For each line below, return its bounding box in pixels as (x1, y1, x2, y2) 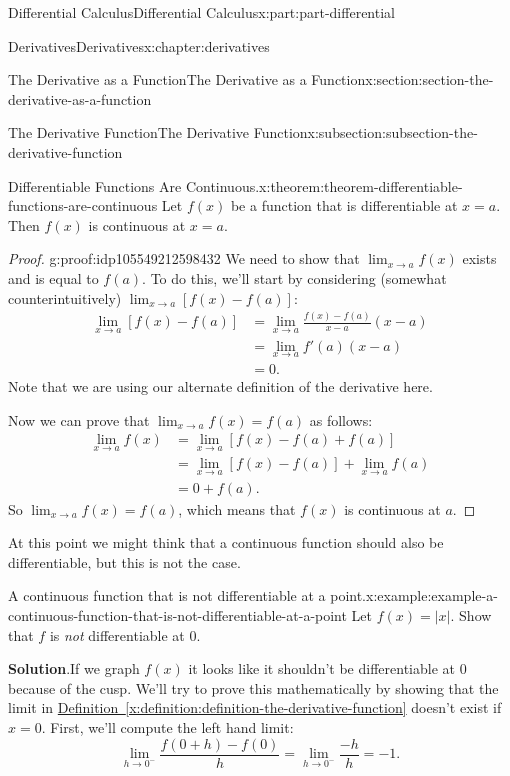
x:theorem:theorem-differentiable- (259, 175, 463, 196)
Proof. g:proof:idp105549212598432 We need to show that (8, 248, 360, 269)
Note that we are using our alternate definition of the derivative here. (8, 375, 433, 396)
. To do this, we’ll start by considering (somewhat (142, 267, 447, 288)
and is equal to (8, 267, 99, 288)
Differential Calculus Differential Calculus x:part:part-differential (8, 2, 395, 22)
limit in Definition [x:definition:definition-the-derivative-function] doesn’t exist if (8, 697, 502, 718)
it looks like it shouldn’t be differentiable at (188, 658, 455, 679)
